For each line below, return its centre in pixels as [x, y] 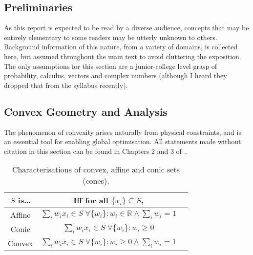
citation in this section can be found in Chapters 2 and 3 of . [95, 151]
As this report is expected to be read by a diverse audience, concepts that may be [126, 28]
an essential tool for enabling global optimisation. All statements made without [123, 141]
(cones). [96, 181]
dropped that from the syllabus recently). [66, 85]
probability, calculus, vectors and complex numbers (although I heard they [116, 75]
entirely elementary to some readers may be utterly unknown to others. [111, 37]
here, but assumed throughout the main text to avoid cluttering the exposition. [123, 56]
